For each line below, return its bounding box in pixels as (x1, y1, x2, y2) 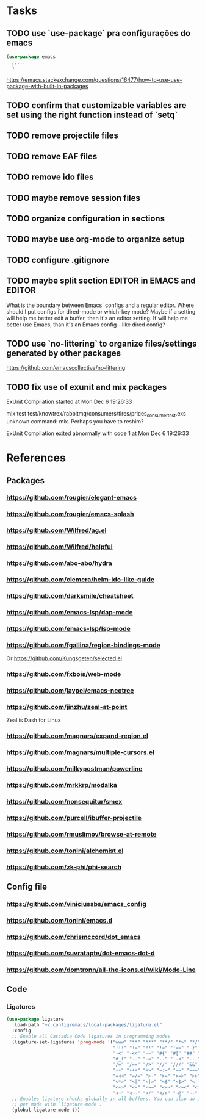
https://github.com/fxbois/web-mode (6, 670, 121, 678)
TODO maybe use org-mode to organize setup (6, 234, 185, 245)
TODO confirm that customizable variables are (6, 100, 187, 110)
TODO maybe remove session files (6, 193, 140, 203)
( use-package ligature (6, 1016, 64, 1023)
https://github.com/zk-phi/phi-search (6, 863, 122, 871)
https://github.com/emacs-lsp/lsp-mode (6, 624, 131, 633)
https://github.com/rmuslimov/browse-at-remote (6, 830, 157, 838)
